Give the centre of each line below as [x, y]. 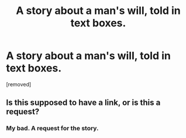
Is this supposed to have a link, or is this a [83, 103]
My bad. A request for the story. [52, 128]
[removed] [19, 84]
